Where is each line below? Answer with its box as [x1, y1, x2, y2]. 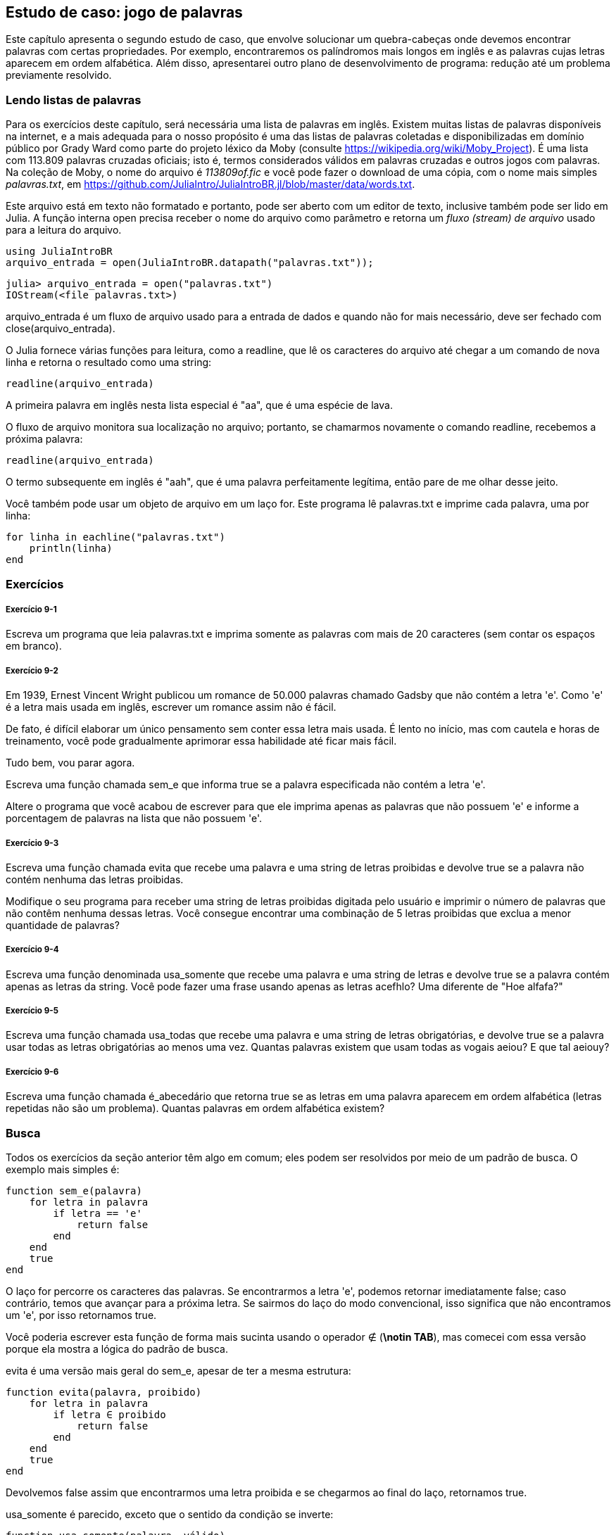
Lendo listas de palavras [6, 92, 142, 107]
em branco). [6, 640, 62, 652]
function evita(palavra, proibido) [6, 1386, 202, 1398]
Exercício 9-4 [6, 945, 59, 955]
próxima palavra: [6, 433, 83, 446]
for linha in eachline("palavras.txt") [6, 531, 225, 543]
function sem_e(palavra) [6, 1185, 142, 1196]
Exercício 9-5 [6, 1006, 58, 1016]
